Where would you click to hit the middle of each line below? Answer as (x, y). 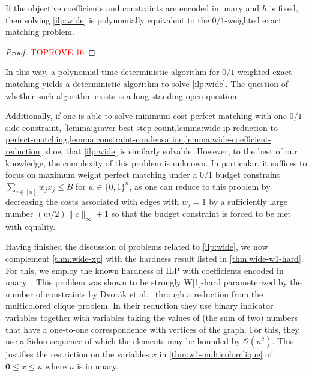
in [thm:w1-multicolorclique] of (216, 354)
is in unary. (97, 365)
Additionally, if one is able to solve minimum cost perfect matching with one (146, 116)
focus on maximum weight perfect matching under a (101, 174)
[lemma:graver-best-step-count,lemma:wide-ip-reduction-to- (172, 127)
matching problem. (40, 32)
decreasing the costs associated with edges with (92, 201)
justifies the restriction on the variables (77, 354)
